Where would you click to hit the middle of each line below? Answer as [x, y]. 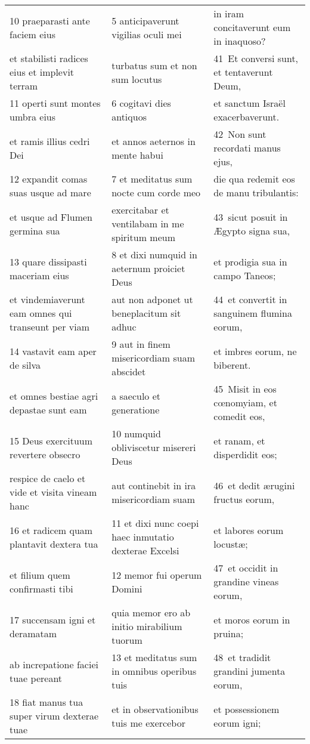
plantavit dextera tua [54, 544]
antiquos [129, 117]
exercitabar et [140, 210]
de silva [25, 365]
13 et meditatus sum [154, 657]
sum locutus [137, 79]
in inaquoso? [240, 41]
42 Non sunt [240, 134]
